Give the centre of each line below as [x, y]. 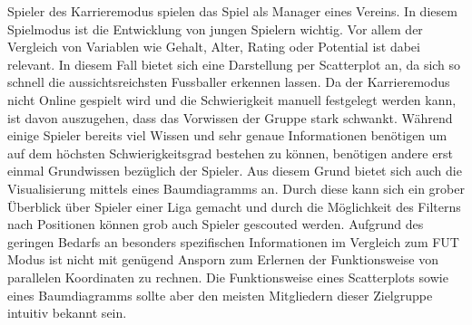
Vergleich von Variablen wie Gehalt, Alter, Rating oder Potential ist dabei [214, 47]
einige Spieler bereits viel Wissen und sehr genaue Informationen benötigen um [227, 135]
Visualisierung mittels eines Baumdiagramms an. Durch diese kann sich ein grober [236, 188]
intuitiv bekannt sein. [67, 313]
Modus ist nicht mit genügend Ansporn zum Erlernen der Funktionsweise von [223, 259]
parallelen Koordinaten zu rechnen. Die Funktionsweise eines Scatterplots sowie [228, 277]
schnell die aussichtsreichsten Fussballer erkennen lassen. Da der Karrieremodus [229, 82]
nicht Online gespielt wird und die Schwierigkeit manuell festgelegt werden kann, [232, 99]
